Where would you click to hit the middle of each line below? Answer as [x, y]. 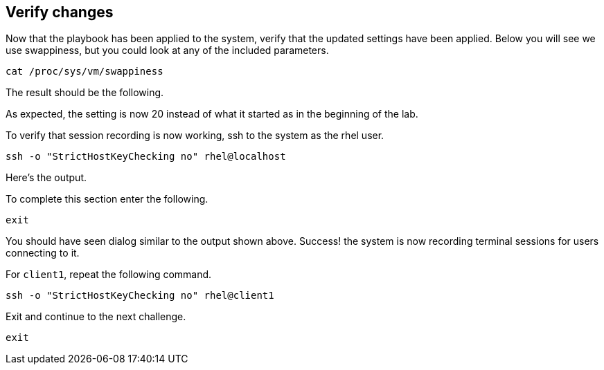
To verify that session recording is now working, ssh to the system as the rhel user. [195, 136]
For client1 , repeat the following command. [109, 275]
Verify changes [60, 12]
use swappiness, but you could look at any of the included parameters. [167, 50]
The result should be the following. [85, 93]
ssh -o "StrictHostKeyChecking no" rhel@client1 [140, 296]
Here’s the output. [46, 178]
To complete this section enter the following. [107, 199]
